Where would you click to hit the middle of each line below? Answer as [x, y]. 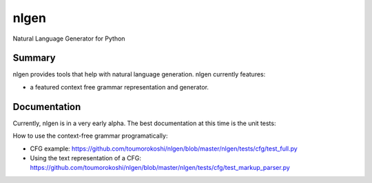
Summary [34, 58]
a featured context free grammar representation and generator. [120, 87]
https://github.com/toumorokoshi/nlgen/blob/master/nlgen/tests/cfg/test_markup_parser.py [160, 168]
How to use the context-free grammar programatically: [90, 136]
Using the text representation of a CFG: [85, 158]
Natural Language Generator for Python [69, 39]
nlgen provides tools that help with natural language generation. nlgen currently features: [139, 74]
